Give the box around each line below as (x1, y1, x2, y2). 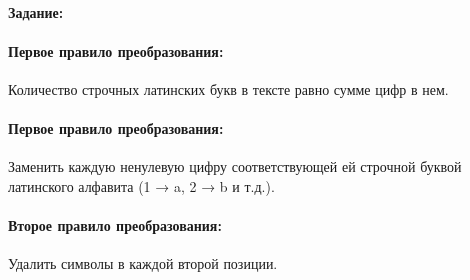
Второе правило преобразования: (8, 215, 222, 236)
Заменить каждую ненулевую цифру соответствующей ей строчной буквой (8, 156, 462, 177)
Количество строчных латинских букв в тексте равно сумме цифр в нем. (8, 78, 449, 99)
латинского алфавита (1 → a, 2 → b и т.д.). (8, 175, 275, 196)
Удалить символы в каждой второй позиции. (8, 253, 278, 274)
